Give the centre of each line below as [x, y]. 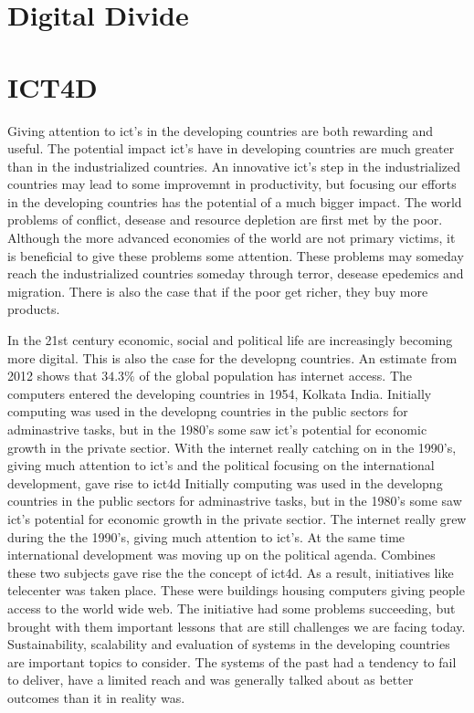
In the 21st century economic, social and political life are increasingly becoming [230, 340]
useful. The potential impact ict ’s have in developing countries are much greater [231, 148]
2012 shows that [53, 376]
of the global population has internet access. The [275, 376]
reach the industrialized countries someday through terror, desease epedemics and [236, 273]
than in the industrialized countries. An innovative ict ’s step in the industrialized [234, 166]
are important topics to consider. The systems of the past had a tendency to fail [232, 661]
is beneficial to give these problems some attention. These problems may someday [236, 255]
